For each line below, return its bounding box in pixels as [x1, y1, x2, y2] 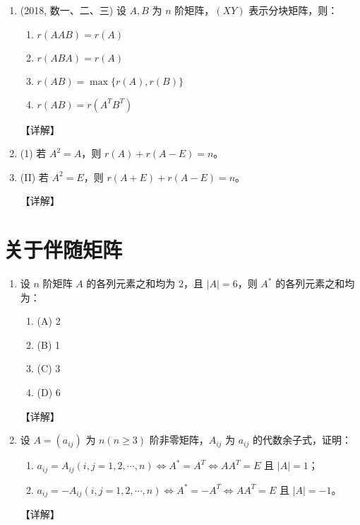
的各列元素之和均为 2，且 [86, 276, 204, 291]
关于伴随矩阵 [4, 235, 123, 264]
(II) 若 [20, 169, 49, 184]
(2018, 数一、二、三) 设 [20, 3, 126, 17]
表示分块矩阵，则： [248, 3, 338, 17]
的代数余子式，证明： [252, 432, 352, 447]
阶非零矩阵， [149, 432, 209, 447]
